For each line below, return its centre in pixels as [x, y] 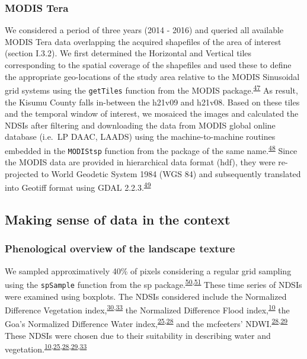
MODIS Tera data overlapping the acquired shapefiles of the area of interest [143, 41]
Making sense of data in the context [118, 219]
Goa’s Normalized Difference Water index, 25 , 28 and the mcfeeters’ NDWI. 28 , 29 [146, 323]
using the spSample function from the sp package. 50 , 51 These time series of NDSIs [153, 283]
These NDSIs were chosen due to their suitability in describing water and [138, 335]
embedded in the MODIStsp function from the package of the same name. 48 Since [151, 149]
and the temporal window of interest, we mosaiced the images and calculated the [152, 113]
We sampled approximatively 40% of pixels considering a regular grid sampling [148, 270]
